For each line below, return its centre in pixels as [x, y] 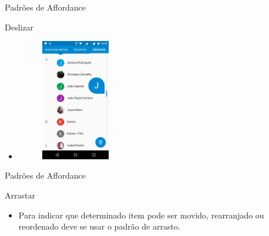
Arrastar [20, 195]
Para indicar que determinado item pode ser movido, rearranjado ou [141, 215]
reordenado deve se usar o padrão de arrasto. [99, 226]
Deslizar [19, 27]
